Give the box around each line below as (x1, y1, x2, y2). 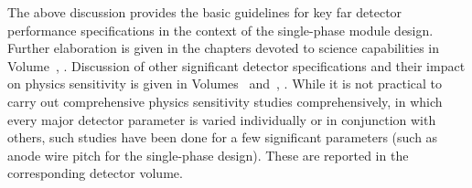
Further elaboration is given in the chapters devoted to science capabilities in (7, 38, 439, 57)
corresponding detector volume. (7, 163, 183, 183)
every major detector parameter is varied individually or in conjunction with (7, 110, 436, 129)
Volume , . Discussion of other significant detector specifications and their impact (7, 56, 466, 75)
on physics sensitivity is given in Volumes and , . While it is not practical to (7, 74, 443, 93)
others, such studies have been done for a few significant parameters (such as (7, 128, 438, 147)
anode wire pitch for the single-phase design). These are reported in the (7, 145, 409, 164)
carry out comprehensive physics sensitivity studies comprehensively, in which (7, 91, 443, 110)
